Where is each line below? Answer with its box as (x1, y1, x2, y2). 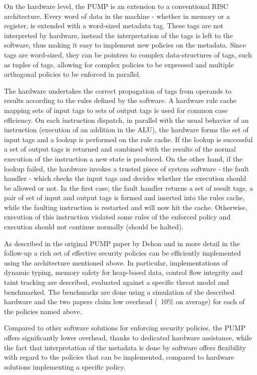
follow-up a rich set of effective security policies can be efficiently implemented (4, 248, 241, 258)
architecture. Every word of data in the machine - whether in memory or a (4, 10, 230, 21)
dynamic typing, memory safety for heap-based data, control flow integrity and (4, 267, 243, 277)
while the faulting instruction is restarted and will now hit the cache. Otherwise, (4, 202, 248, 212)
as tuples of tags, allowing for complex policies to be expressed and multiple (4, 59, 234, 69)
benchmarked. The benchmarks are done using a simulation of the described (4, 286, 235, 297)
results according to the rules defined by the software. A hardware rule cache (4, 95, 237, 106)
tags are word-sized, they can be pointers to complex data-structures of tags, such (4, 49, 252, 59)
